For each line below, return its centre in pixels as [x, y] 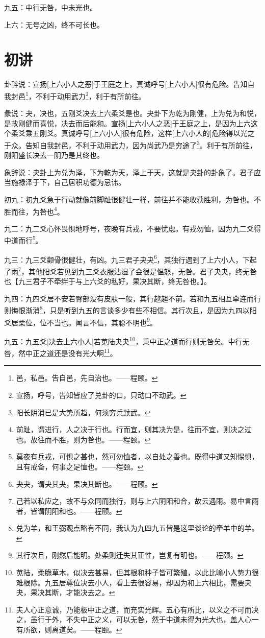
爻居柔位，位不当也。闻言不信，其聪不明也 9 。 [81, 321]
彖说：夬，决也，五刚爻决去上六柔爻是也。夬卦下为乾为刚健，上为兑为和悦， [132, 113]
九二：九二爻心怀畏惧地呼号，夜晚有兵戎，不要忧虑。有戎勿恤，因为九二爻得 [132, 228]
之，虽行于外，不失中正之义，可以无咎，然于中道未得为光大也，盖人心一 [137, 619]
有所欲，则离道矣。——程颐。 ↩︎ [69, 630]
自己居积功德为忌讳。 [89, 182]
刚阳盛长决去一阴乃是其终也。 [54, 155]
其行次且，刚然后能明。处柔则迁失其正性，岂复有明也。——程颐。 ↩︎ [130, 555]
